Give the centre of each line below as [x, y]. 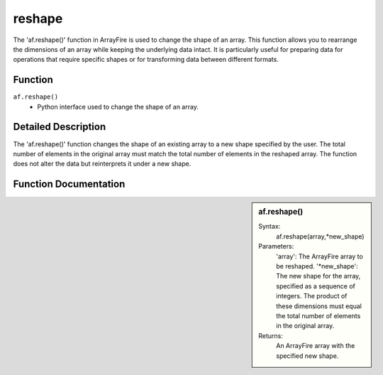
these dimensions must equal [319, 306]
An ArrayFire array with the [316, 346]
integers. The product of [312, 296]
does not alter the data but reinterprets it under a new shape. [102, 164]
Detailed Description [60, 127]
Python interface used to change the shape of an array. [118, 107]
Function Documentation [69, 184]
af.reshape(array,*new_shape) [320, 236]
